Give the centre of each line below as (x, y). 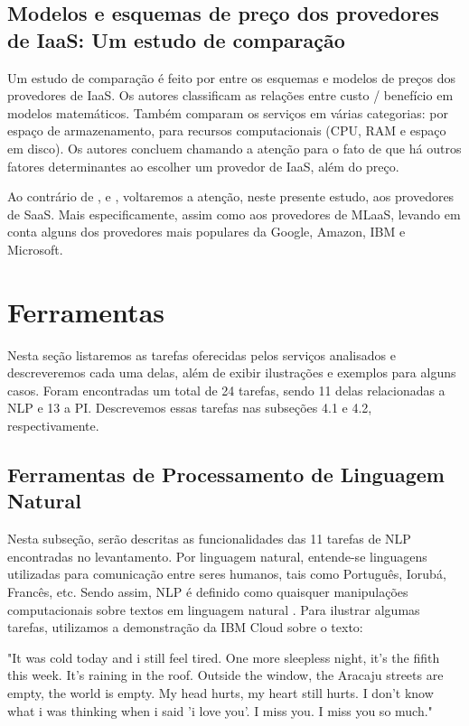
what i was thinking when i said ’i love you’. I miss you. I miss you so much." (220, 710)
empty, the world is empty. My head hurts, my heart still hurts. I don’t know (220, 692)
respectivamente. (53, 426)
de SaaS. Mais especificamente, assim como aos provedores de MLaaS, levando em (234, 214)
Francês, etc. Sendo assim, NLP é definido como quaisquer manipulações (208, 591)
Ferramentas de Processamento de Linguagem (226, 475)
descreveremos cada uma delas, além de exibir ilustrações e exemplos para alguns (232, 372)
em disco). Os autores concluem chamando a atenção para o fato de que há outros (234, 148)
